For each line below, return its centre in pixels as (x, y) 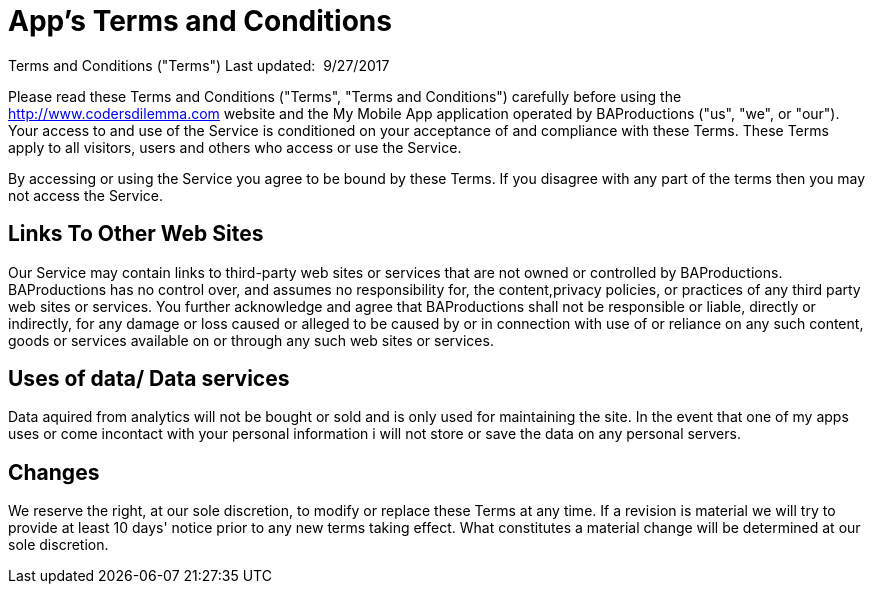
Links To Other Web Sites (136, 234)
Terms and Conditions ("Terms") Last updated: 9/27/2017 (199, 65)
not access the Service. (85, 195)
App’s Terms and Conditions (200, 21)
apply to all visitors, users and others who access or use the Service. (235, 147)
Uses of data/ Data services (149, 379)
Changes (54, 472)
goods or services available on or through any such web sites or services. (251, 340)
